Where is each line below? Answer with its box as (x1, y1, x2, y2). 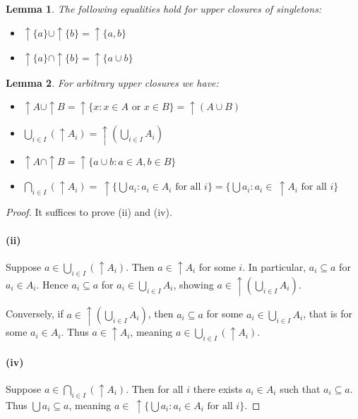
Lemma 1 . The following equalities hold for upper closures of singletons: (6, 1, 322, 16)
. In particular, (242, 259, 306, 274)
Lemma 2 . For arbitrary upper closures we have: (6, 75, 219, 90)
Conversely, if (6, 306, 64, 321)
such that (280, 381, 321, 396)
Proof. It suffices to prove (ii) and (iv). (6, 205, 172, 219)
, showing (173, 277, 214, 291)
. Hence (36, 277, 68, 291)
